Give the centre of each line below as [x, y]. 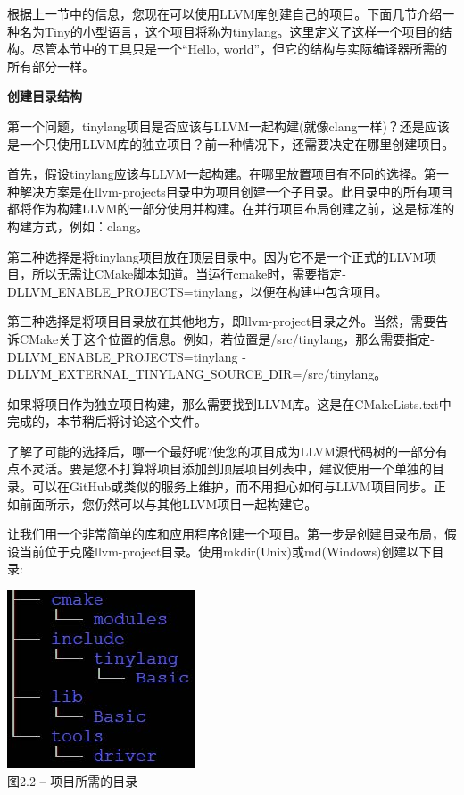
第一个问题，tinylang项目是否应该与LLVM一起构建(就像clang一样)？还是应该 [228, 126]
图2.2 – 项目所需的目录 [73, 780]
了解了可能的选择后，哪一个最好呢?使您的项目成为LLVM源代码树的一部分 [221, 451]
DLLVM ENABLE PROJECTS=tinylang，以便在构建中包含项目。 [198, 291]
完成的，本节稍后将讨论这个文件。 [107, 421]
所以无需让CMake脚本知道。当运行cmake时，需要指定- [189, 274]
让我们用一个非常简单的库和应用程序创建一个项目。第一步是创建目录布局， [226, 534]
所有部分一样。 [51, 66]
